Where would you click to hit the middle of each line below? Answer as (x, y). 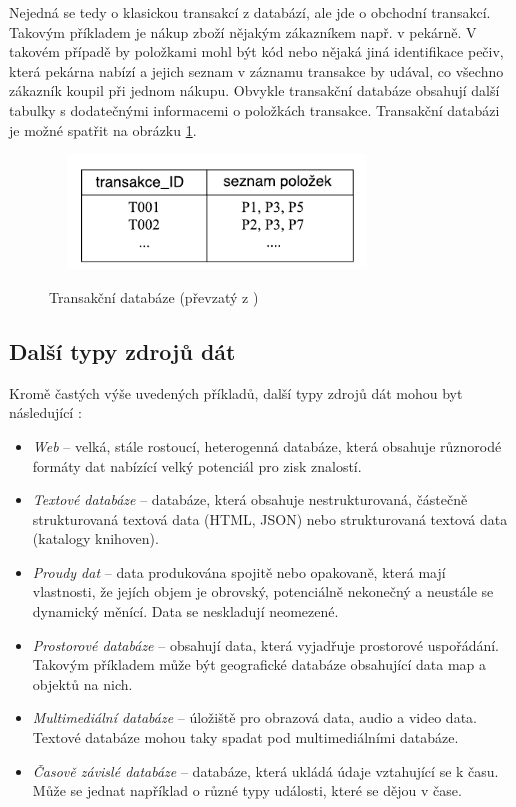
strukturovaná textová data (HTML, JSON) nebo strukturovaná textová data (270, 518)
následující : (45, 412)
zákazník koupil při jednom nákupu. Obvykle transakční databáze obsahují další (254, 90)
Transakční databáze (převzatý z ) (154, 296)
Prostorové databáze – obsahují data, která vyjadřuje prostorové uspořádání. (265, 644)
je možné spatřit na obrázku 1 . (103, 129)
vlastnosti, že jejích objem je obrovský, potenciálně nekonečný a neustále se (263, 591)
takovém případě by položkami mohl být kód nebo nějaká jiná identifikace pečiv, (256, 51)
